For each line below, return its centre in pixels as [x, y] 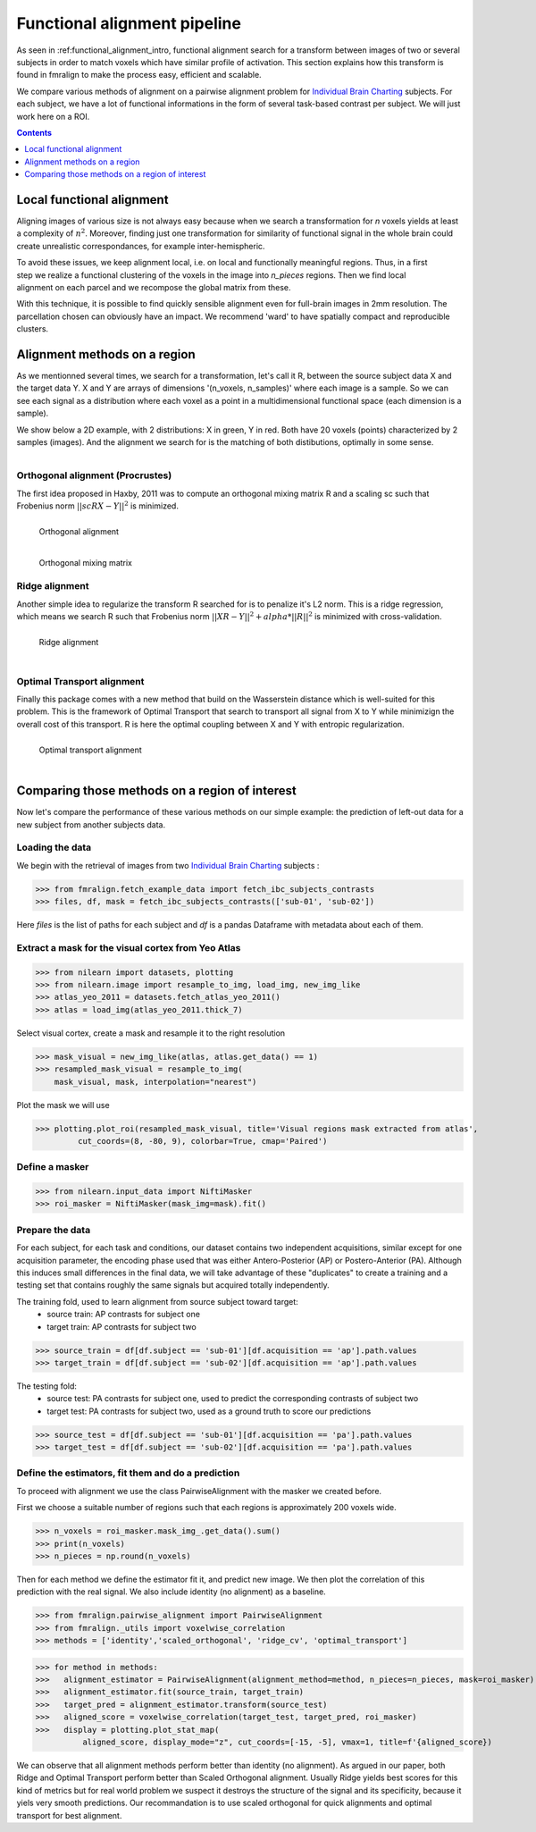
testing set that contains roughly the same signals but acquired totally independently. [173, 1285]
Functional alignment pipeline [129, 23]
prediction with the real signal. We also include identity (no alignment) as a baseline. [171, 1592]
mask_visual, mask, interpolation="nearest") [155, 1082]
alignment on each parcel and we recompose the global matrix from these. [154, 287]
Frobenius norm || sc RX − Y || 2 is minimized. [97, 505]
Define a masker [53, 1167]
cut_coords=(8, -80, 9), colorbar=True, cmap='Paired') [202, 1141]
